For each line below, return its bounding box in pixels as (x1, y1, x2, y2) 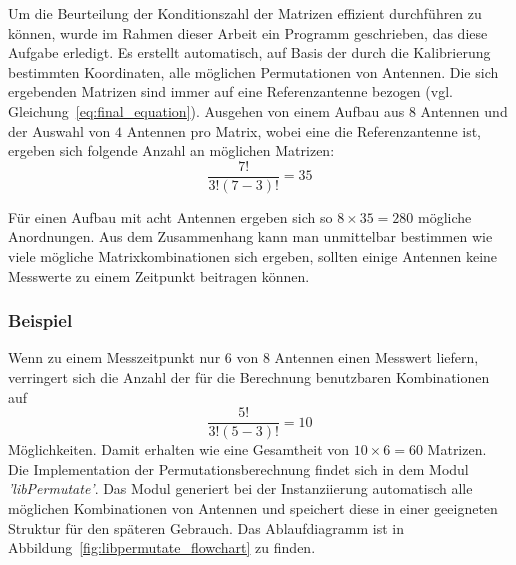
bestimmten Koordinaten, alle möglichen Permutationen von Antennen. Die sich (8, 61, 499, 82)
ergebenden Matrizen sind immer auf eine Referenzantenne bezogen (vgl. (8, 81, 453, 102)
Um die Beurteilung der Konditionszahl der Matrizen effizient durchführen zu (8, 3, 482, 23)
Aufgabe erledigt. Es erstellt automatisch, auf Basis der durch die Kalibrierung (8, 42, 491, 63)
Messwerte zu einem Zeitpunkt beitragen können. (8, 265, 310, 286)
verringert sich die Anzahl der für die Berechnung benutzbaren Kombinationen (8, 367, 490, 387)
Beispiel (8, 308, 73, 333)
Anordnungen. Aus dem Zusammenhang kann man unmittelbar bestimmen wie (8, 226, 493, 247)
